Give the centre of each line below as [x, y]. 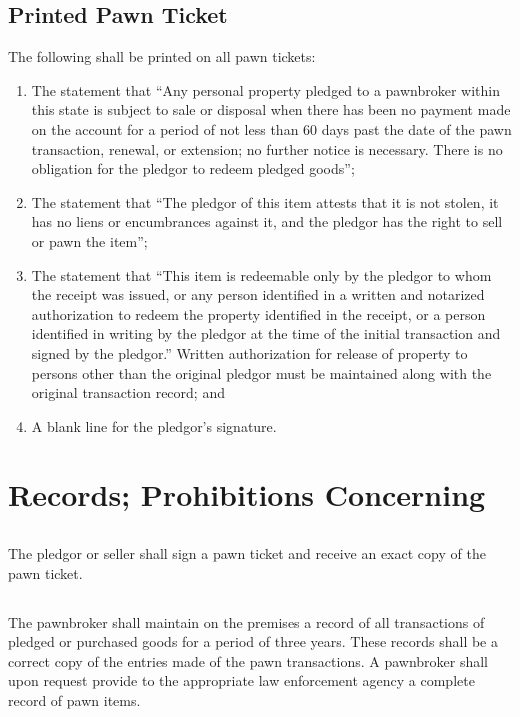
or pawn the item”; [89, 240]
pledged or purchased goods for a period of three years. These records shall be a [253, 641]
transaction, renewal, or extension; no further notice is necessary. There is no [267, 148]
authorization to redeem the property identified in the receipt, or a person [258, 313]
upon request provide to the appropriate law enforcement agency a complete [241, 680]
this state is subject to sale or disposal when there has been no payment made [271, 109]
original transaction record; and [128, 392]
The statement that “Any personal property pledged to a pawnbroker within [265, 89]
